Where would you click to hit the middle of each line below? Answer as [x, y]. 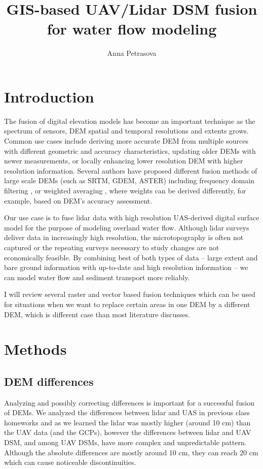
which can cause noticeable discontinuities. [70, 462]
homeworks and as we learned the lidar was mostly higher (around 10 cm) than [127, 422]
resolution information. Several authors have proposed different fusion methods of [131, 170]
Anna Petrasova [132, 53]
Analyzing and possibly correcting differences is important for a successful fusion [129, 402]
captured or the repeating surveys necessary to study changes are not [112, 247]
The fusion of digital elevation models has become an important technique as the [130, 121]
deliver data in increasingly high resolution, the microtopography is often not [124, 237]
